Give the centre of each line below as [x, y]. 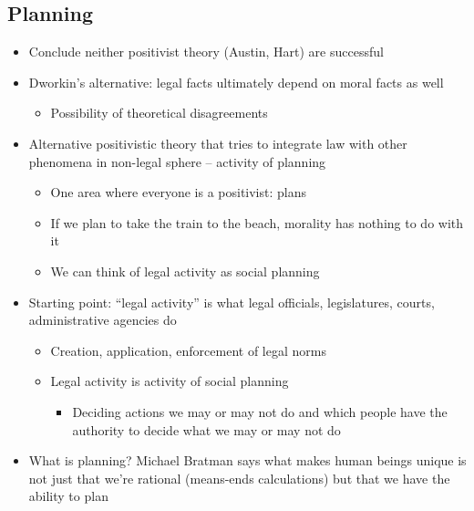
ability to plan [68, 496]
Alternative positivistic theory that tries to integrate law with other [218, 143]
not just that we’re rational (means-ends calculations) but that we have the [239, 478]
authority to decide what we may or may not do [206, 429]
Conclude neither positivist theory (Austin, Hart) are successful [206, 52]
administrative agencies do [103, 320]
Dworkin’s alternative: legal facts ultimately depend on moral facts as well [236, 82]
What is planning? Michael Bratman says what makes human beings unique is [247, 460]
